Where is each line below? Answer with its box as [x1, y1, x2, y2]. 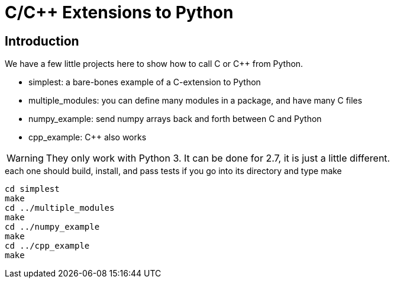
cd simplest [5, 184, 60, 194]
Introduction [5, 33, 79, 49]
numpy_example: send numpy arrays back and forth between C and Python [28, 114, 322, 124]
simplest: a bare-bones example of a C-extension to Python [28, 77, 261, 88]
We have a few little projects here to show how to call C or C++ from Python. [5, 59, 303, 69]
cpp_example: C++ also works [28, 132, 147, 143]
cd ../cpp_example [5, 241, 90, 251]
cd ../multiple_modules [5, 203, 115, 213]
